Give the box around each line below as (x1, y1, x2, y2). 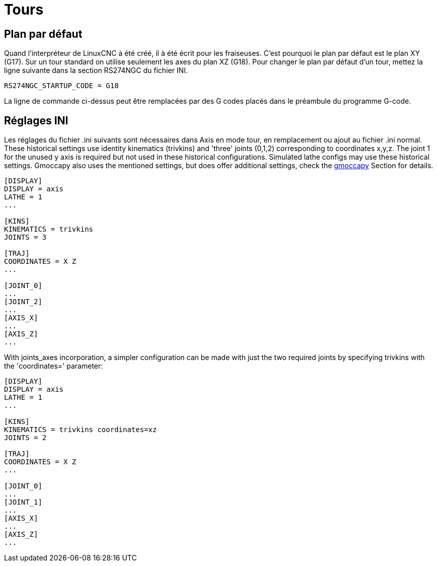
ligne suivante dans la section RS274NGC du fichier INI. (4, 66, 188, 75)
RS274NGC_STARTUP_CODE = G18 (4, 82, 119, 90)
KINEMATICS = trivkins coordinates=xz (4, 426, 157, 434)
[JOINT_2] (4, 298, 42, 306)
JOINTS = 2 (4, 434, 47, 442)
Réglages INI (4, 114, 68, 127)
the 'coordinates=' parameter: (4, 362, 103, 371)
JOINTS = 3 (4, 233, 47, 242)
